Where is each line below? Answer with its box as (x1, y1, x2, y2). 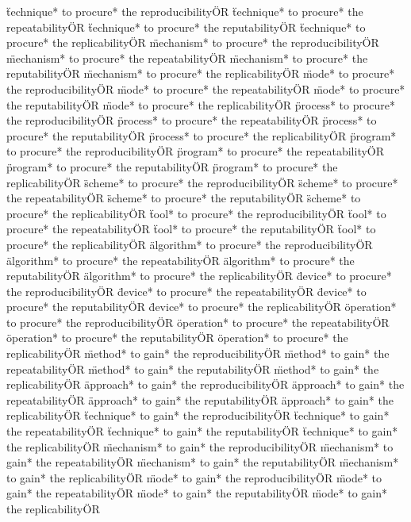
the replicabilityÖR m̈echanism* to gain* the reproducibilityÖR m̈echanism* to (6, 438, 394, 455)
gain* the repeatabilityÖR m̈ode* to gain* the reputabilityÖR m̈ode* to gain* (6, 485, 388, 501)
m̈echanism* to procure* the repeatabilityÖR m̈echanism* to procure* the (6, 49, 368, 66)
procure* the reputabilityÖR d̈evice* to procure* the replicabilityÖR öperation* (6, 298, 397, 315)
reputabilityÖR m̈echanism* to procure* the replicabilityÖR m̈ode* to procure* (6, 65, 395, 82)
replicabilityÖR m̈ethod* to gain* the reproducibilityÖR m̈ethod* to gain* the (6, 345, 390, 362)
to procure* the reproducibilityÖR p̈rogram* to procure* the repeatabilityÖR (6, 143, 385, 159)
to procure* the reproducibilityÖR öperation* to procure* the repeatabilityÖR (6, 313, 390, 330)
